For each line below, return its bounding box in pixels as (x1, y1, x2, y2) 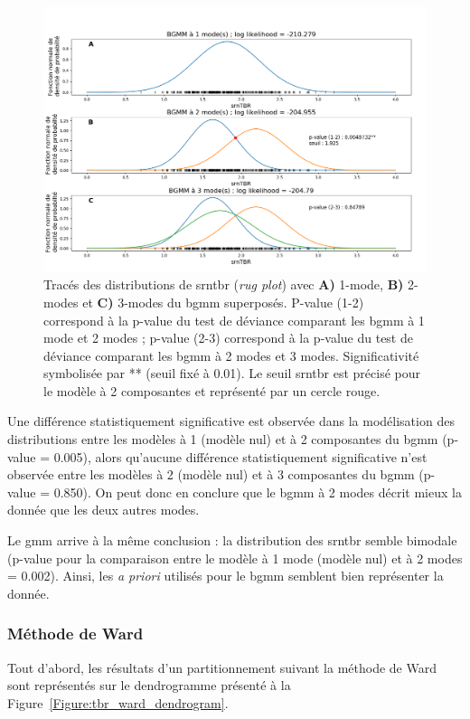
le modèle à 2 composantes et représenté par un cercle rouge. (43, 381, 381, 400)
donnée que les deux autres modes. (7, 500, 200, 519)
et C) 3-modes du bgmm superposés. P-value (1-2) (82, 292, 364, 311)
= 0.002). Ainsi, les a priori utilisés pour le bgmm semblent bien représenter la (7, 566, 444, 585)
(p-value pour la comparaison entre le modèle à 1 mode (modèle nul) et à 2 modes (7, 548, 463, 567)
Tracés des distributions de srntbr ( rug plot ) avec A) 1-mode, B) (43, 275, 404, 294)
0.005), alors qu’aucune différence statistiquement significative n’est (53, 447, 428, 466)
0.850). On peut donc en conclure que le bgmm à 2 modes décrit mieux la (53, 482, 462, 501)
